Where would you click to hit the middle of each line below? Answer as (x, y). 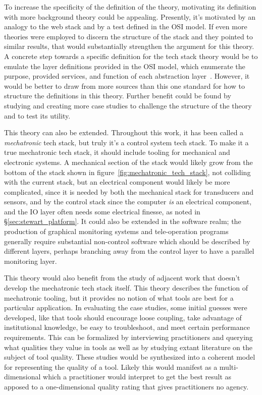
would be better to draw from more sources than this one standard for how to (124, 86)
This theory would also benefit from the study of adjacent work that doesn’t (122, 278)
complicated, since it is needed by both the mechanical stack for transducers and (129, 191)
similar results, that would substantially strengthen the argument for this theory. (129, 46)
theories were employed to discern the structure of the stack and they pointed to (128, 36)
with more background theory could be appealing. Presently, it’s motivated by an (130, 16)
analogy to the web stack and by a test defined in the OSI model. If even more (126, 26)
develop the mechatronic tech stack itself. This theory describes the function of (126, 288)
